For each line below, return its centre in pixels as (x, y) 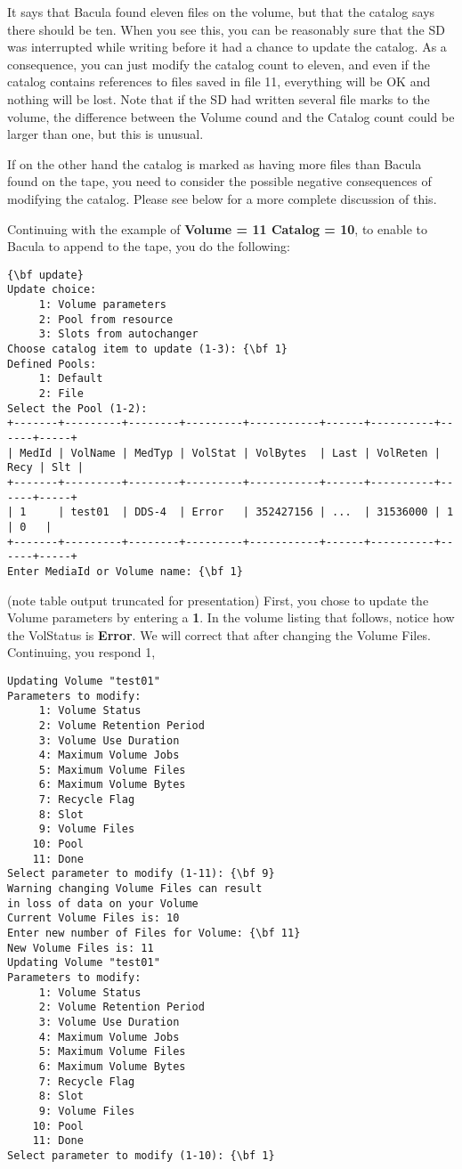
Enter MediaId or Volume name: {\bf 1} (125, 571)
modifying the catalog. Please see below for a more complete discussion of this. (222, 198)
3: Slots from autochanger (118, 334)
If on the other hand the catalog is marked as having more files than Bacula (215, 163)
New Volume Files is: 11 (81, 948)
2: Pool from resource (106, 319)
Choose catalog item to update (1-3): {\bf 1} (147, 349)
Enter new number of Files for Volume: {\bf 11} (154, 934)
